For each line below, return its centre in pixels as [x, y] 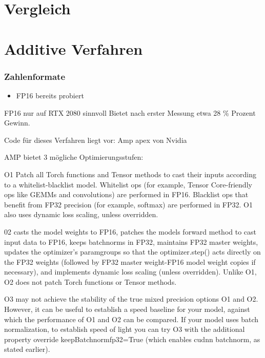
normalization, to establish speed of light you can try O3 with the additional [125, 329]
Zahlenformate [35, 76]
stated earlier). [27, 349]
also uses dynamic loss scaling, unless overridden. [81, 214]
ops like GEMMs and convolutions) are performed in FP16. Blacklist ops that [126, 194]
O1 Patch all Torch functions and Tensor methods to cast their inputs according [130, 174]
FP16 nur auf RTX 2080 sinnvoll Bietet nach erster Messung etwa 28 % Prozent [130, 112]
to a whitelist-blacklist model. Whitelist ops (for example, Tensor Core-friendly [128, 184]
